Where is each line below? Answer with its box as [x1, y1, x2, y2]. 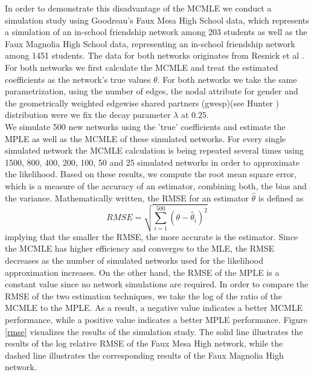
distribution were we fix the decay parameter [5, 108, 171, 121]
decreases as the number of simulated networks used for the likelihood [5, 254, 263, 267]
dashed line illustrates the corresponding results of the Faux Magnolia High [5, 348, 284, 361]
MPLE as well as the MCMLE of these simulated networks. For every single [5, 132, 286, 145]
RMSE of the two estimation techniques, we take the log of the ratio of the [5, 289, 283, 302]
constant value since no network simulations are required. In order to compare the [5, 278, 309, 290]
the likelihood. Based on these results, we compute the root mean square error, [5, 168, 296, 180]
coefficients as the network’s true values [5, 73, 151, 85]
